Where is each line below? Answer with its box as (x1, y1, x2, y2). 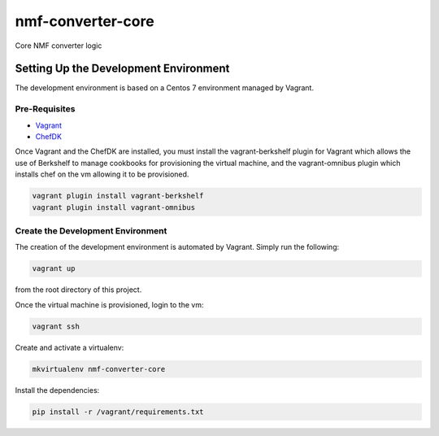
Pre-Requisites (15, 103, 76, 115)
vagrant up (32, 264, 76, 273)
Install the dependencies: (15, 385, 100, 395)
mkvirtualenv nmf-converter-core (32, 364, 166, 373)
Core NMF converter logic (15, 41, 102, 50)
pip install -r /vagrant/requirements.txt (32, 407, 204, 416)
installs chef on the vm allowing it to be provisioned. (15, 169, 189, 179)
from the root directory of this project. (15, 285, 142, 294)
